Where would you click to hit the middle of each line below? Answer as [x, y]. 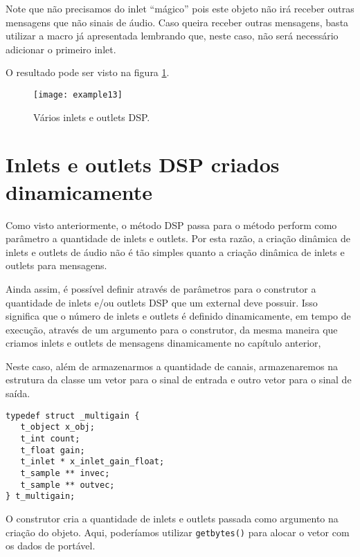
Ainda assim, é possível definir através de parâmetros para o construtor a [161, 288]
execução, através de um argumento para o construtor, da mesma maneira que [172, 329]
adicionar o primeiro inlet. [61, 49]
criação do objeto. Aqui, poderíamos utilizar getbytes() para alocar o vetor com [178, 532]
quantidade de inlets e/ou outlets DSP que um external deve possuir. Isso [162, 302]
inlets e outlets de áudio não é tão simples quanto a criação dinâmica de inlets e [175, 252]
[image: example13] [78, 94]
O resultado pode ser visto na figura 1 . [88, 72]
